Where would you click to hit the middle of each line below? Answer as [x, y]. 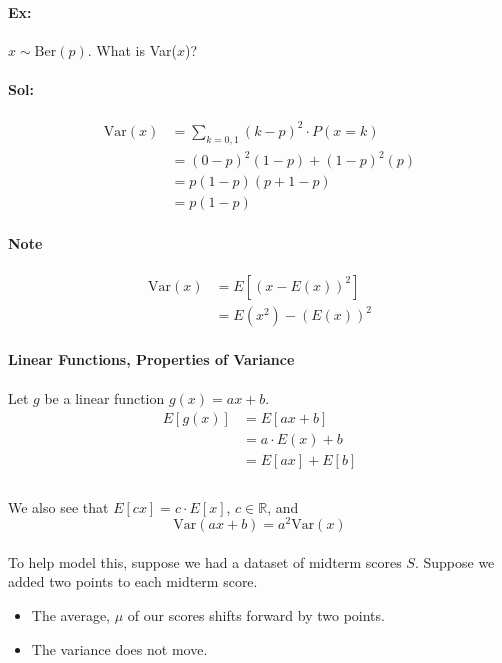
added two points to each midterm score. [133, 581]
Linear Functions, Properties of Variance [151, 359]
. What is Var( [132, 49]
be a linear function [104, 398]
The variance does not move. [119, 648]
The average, [70, 615]
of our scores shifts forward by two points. [256, 615]
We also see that [58, 506]
